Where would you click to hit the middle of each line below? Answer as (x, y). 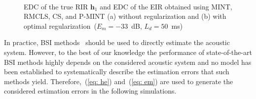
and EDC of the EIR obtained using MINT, (166, 6)
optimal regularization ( (60, 25)
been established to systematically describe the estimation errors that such (117, 72)
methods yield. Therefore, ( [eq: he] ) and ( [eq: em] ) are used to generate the (119, 81)
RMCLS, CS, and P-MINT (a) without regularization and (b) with (125, 16)
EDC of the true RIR (56, 6)
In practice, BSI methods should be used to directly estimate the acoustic (117, 42)
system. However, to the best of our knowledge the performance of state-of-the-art (128, 52)
